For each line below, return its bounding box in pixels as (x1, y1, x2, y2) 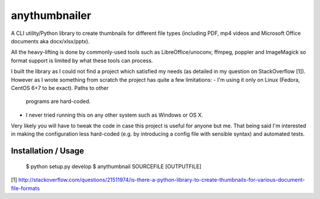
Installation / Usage (11, 146, 84, 156)
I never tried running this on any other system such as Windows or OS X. (25, 111, 203, 118)
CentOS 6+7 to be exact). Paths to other (11, 84, 109, 91)
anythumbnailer (11, 9, 91, 22)
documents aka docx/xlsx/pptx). (11, 37, 90, 44)
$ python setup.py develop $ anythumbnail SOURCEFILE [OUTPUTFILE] (25, 163, 201, 170)
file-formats (11, 184, 40, 192)
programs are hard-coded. (25, 98, 91, 105)
